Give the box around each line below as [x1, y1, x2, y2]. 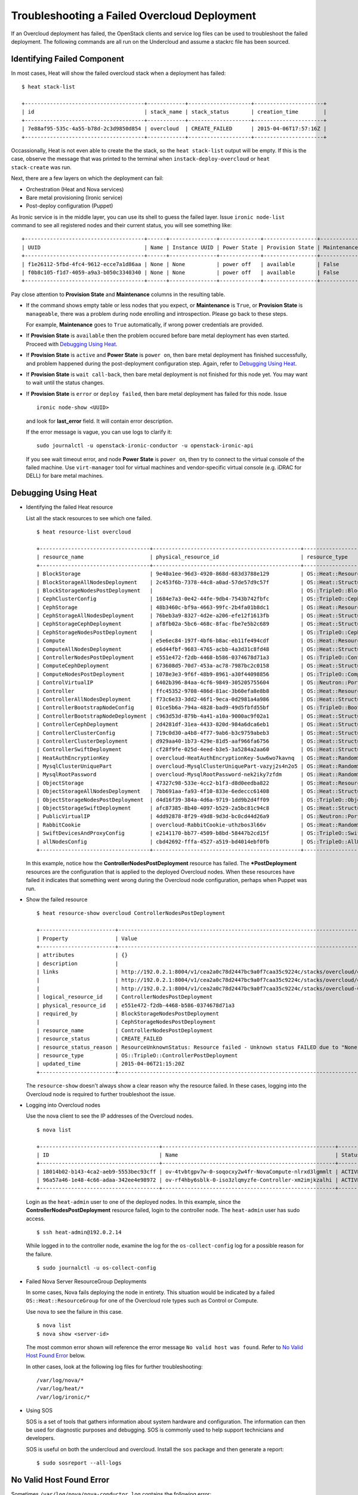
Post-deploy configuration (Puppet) [26, 202, 113, 209]
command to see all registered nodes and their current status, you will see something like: [11, 222, 232, 229]
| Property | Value [36, 935, 137, 942]
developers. [26, 1435, 55, 1442]
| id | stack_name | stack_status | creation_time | [21, 108, 327, 115]
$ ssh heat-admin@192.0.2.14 [36, 1229, 122, 1236]
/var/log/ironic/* [36, 1393, 91, 1401]
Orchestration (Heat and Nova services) [26, 185, 124, 193]
